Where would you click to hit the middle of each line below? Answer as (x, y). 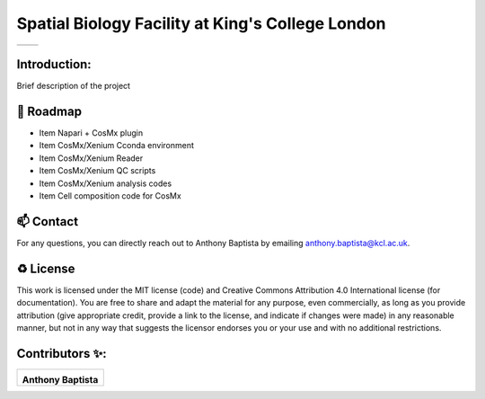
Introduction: (54, 64)
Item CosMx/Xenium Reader (91, 158)
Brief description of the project (73, 86)
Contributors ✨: (62, 354)
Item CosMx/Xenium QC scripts (97, 171)
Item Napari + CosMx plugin (91, 133)
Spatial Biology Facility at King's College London (201, 23)
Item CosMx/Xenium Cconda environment (117, 146)
